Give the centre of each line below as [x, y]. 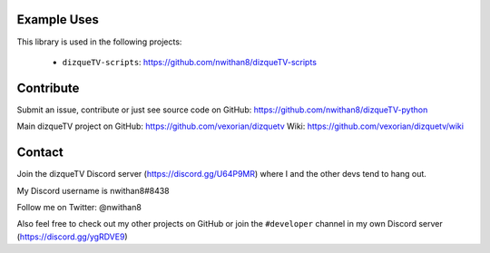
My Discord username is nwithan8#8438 [93, 190]
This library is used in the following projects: [99, 42]
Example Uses [58, 19]
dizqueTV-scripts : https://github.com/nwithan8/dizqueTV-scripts [190, 62]
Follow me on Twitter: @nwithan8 [79, 207]
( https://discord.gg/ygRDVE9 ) [72, 237]
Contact [40, 153]
